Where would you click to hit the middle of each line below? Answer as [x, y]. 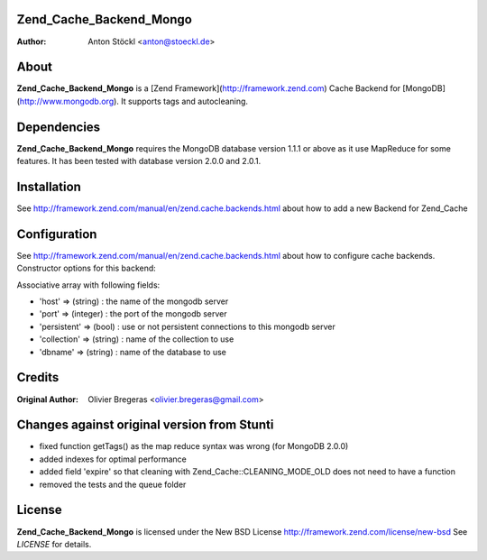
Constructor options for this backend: [87, 268]
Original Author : [47, 399]
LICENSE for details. [54, 544]
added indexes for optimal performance [113, 459]
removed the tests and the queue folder [113, 484]
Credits [38, 377]
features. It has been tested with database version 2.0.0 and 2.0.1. [139, 161]
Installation [49, 186]
